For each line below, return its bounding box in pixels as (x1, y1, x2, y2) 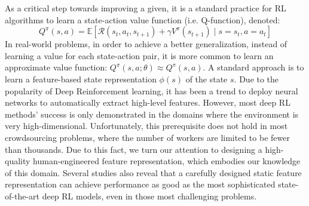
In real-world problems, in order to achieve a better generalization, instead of (5, 38, 287, 50)
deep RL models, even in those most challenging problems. (42, 189, 257, 202)
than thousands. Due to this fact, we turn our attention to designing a (5, 143, 262, 155)
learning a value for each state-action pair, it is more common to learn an (5, 49, 274, 62)
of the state (185, 72, 228, 85)
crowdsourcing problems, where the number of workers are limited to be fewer (5, 131, 290, 143)
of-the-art (5, 189, 39, 202)
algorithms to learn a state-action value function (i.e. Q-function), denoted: (5, 13, 280, 26)
